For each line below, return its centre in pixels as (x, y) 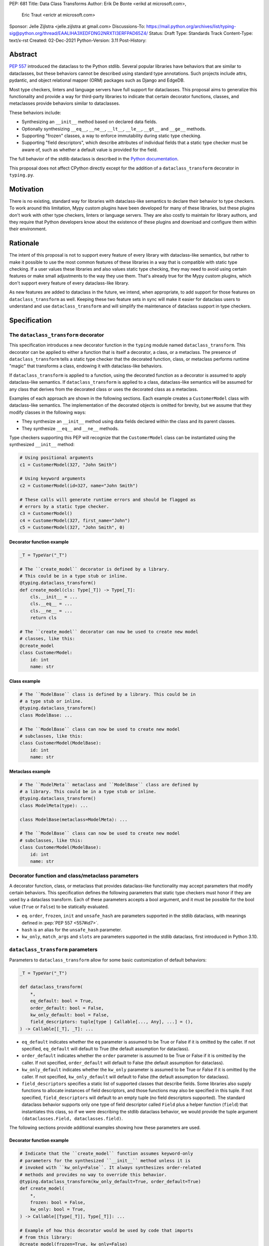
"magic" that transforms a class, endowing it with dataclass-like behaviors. (86, 366)
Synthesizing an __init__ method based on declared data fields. (89, 122)
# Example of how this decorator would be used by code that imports (106, 1230)
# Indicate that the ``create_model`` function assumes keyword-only (106, 1154)
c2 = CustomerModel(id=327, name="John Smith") (79, 485)
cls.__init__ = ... (54, 597)
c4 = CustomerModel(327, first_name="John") (75, 520)
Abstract (23, 55)
